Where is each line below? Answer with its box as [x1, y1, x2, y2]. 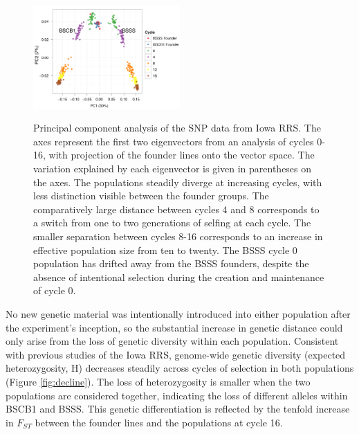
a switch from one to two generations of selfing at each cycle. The [33, 215, 311, 230]
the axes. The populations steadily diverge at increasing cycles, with [33, 174, 322, 189]
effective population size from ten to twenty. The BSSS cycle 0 [33, 242, 297, 257]
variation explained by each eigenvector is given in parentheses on [33, 161, 312, 176]
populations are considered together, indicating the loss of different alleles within [6, 388, 348, 402]
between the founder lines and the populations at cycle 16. [35, 415, 283, 429]
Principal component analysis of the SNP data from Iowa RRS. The [33, 120, 321, 135]
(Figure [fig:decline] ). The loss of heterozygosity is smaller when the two [6, 374, 311, 388]
